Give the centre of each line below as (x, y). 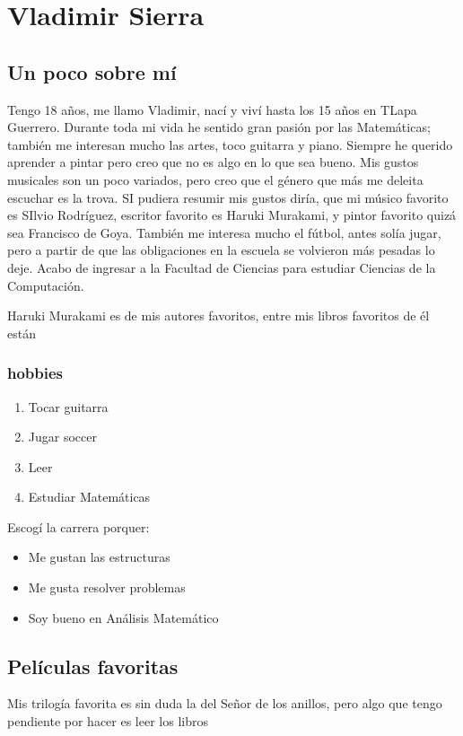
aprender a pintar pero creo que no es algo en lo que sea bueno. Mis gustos (213, 162)
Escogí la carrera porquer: (79, 526)
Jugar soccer (62, 437)
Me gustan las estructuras (99, 557)
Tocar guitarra (68, 406)
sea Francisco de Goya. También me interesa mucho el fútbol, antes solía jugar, (224, 232)
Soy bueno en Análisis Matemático (123, 617)
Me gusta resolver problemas (107, 587)
